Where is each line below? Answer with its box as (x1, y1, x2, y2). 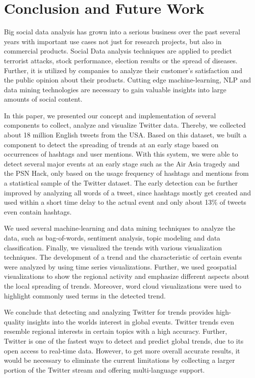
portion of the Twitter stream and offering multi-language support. (4, 364, 205, 375)
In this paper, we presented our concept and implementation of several (4, 110, 216, 120)
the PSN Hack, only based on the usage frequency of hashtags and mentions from (4, 168, 249, 178)
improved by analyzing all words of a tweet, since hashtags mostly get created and (4, 187, 251, 197)
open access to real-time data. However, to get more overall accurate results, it (4, 345, 240, 355)
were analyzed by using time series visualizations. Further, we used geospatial (4, 261, 237, 271)
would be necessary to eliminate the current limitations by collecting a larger (4, 355, 235, 365)
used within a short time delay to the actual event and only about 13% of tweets (4, 197, 247, 207)
